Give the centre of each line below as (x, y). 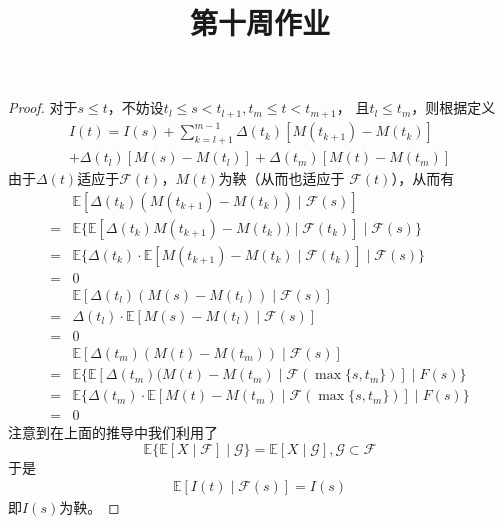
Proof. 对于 (43, 107)
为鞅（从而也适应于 (281, 178)
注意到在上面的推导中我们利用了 (113, 432)
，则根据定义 (453, 107)
